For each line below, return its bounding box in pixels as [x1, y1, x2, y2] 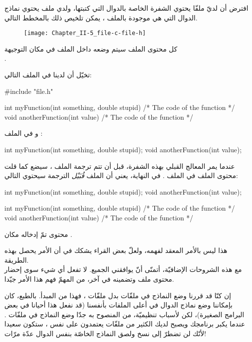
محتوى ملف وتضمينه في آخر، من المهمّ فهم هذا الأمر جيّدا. [4, 273, 174, 284]
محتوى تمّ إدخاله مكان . [4, 229, 72, 239]
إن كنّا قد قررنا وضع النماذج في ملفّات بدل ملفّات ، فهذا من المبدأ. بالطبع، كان [4, 290, 231, 300]
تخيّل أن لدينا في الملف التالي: [4, 70, 92, 80]
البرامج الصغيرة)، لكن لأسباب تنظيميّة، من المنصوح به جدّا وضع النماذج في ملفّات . [4, 309, 245, 319]
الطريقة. [4, 254, 29, 265]
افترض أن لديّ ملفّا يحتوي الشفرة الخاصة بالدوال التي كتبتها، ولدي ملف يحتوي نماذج [4, 3, 249, 13]
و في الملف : [4, 128, 43, 138]
